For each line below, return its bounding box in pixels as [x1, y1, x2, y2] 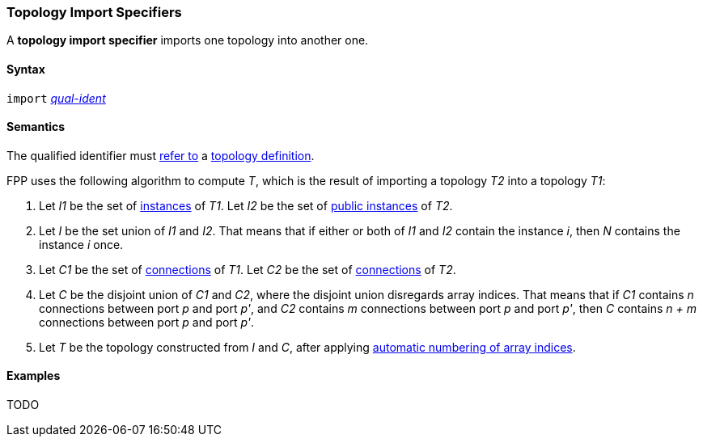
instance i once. [39, 237, 124, 251]
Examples [6, 369, 61, 383]
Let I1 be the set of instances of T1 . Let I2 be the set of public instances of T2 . [39, 198, 453, 213]
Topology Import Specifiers [6, 4, 182, 20]
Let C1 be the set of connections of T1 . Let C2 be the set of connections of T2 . [39, 262, 456, 276]
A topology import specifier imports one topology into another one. [6, 33, 369, 48]
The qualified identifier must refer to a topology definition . [6, 148, 315, 162]
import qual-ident [6, 91, 106, 105]
